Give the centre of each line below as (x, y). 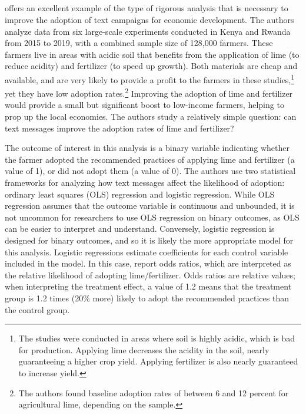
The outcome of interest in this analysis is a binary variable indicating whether (147, 148)
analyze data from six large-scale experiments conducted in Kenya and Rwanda (148, 31)
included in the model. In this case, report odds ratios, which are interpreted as (148, 263)
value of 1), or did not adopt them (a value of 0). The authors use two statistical (150, 171)
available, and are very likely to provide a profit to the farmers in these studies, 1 (150, 78)
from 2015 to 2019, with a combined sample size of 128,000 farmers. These (139, 43)
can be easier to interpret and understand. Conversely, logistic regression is (140, 229)
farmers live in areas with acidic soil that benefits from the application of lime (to (152, 54)
